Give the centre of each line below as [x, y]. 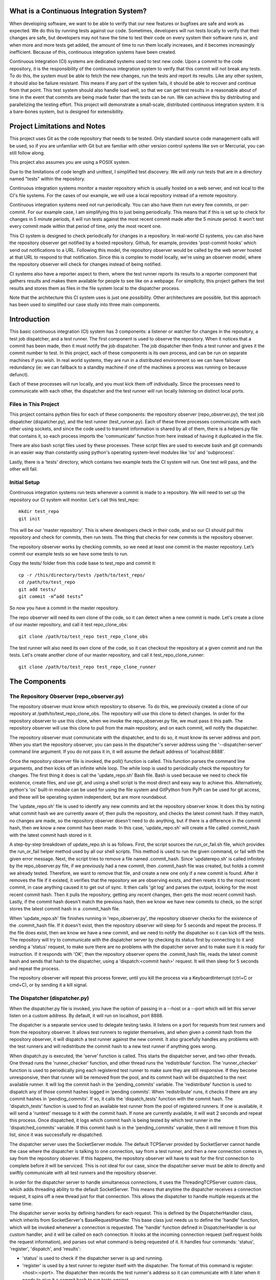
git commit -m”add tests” [51, 597]
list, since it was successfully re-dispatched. [56, 1135]
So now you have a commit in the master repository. [64, 608]
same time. [21, 1204]
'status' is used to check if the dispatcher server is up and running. [93, 1258]
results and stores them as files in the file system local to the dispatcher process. [95, 288]
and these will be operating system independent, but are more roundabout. [88, 797]
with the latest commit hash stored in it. [51, 835]
